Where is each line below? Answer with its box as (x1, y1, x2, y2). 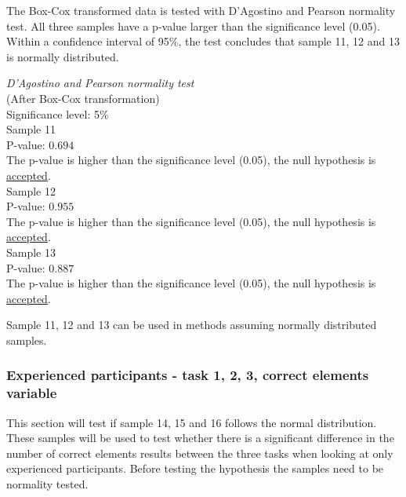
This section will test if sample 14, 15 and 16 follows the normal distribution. (6, 414, 377, 430)
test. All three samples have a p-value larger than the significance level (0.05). (6, 17, 380, 34)
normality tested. (6, 475, 89, 492)
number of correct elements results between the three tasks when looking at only (6, 444, 393, 461)
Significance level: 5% (6, 105, 109, 122)
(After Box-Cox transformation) (6, 90, 160, 106)
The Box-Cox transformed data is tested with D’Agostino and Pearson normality (6, 2, 396, 18)
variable (6, 383, 57, 403)
